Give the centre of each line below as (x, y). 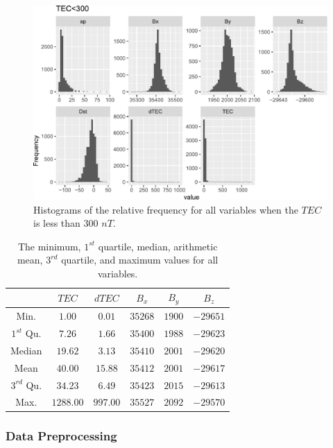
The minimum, (49, 246)
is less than (57, 223)
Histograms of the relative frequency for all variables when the (166, 209)
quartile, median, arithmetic (158, 246)
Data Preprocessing (61, 436)
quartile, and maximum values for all (140, 260)
